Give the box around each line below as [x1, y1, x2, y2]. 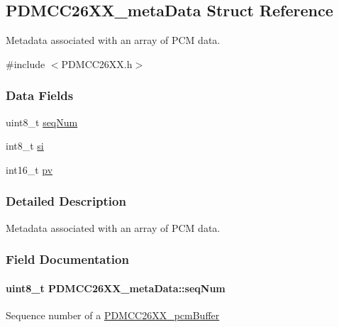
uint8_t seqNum [6, 114, 78, 129]
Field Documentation [6, 250, 129, 268]
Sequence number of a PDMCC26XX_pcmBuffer [6, 307, 220, 322]
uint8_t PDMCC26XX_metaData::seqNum [6, 280, 226, 295]
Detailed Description [6, 192, 126, 210]
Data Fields [6, 87, 74, 104]
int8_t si [6, 138, 44, 153]
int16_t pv [6, 162, 53, 177]
